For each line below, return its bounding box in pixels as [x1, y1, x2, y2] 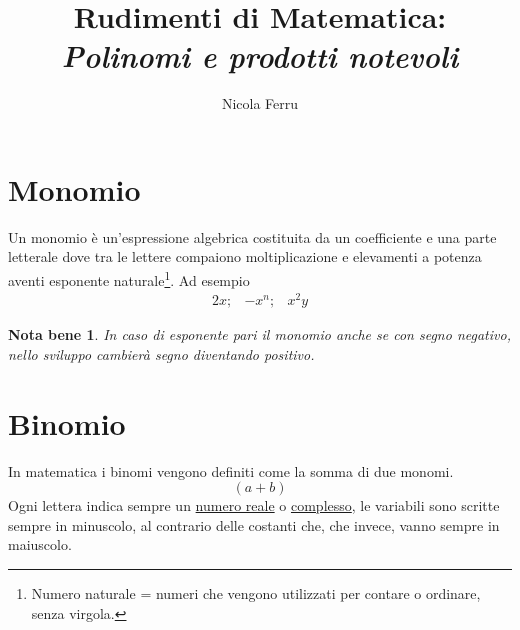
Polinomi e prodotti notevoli [61, 35, 459, 77]
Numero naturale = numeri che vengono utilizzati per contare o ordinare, [31, 583, 481, 604]
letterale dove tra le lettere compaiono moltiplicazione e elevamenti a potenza [8, 246, 482, 267]
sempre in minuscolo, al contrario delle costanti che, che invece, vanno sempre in [8, 514, 500, 535]
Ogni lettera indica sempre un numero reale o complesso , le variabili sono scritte [8, 495, 500, 516]
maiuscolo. [8, 534, 72, 555]
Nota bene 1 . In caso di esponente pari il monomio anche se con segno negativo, [8, 324, 511, 345]
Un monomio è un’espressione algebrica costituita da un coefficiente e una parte [8, 226, 497, 247]
